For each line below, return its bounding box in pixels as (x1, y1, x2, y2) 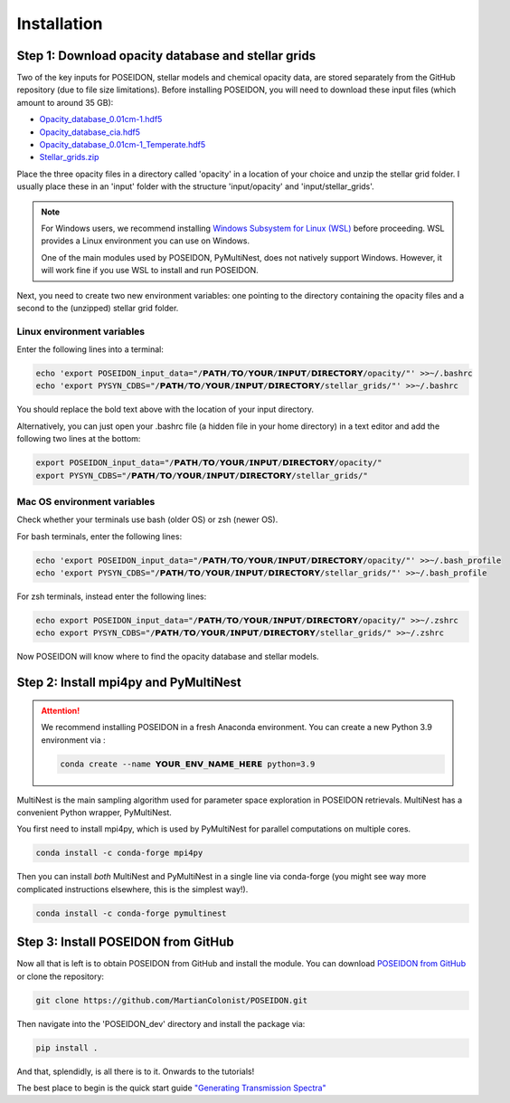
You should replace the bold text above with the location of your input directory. (16, 404, 314, 415)
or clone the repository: (16, 971, 104, 982)
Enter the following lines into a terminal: (16, 344, 165, 355)
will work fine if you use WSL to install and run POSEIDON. (41, 265, 259, 276)
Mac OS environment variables (16, 495, 156, 508)
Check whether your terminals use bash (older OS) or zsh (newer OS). (16, 514, 279, 525)
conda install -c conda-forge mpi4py (35, 848, 203, 859)
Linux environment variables (16, 325, 145, 338)
